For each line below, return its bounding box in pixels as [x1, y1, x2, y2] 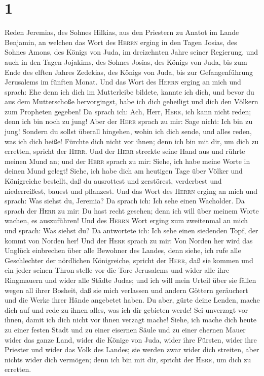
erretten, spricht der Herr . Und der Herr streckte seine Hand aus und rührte [5, 146, 245, 156]
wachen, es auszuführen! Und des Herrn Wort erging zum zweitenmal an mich [5, 215, 248, 226]
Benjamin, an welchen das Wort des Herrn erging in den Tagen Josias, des [5, 36, 237, 47]
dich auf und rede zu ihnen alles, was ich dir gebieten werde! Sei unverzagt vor [5, 304, 248, 315]
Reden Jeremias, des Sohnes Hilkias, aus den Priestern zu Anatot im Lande [5, 27, 239, 37]
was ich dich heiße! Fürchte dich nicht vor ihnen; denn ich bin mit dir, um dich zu [5, 136, 259, 146]
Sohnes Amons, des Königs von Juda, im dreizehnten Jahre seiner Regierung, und [5, 47, 258, 57]
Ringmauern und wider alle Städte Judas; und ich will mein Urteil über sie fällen [5, 274, 256, 285]
